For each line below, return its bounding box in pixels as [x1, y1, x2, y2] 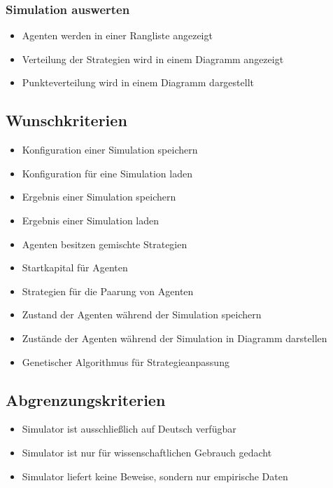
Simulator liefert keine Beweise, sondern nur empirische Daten [22, 468, 288, 483]
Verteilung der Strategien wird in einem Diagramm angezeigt [22, 51, 284, 66]
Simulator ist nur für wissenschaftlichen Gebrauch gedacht [22, 445, 272, 459]
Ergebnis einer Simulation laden [22, 212, 160, 227]
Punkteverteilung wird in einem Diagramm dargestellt [22, 75, 254, 90]
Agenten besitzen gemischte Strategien [22, 236, 187, 251]
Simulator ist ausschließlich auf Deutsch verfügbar [22, 421, 236, 436]
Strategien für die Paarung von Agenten [22, 283, 194, 298]
